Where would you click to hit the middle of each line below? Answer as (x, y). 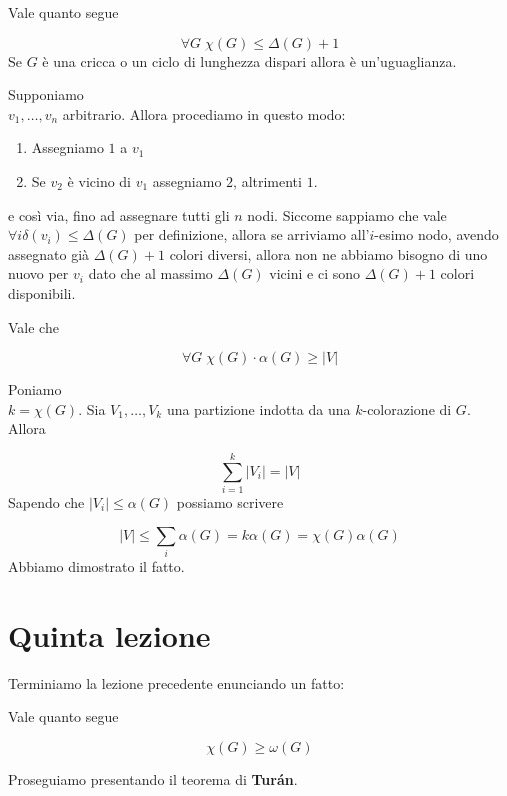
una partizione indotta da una (258, 408)
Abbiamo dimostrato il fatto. (96, 565)
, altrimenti (267, 180)
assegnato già (49, 253)
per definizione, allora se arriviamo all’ (252, 234)
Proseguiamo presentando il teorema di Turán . (153, 778)
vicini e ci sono (314, 273)
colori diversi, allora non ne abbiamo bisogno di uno (328, 253)
